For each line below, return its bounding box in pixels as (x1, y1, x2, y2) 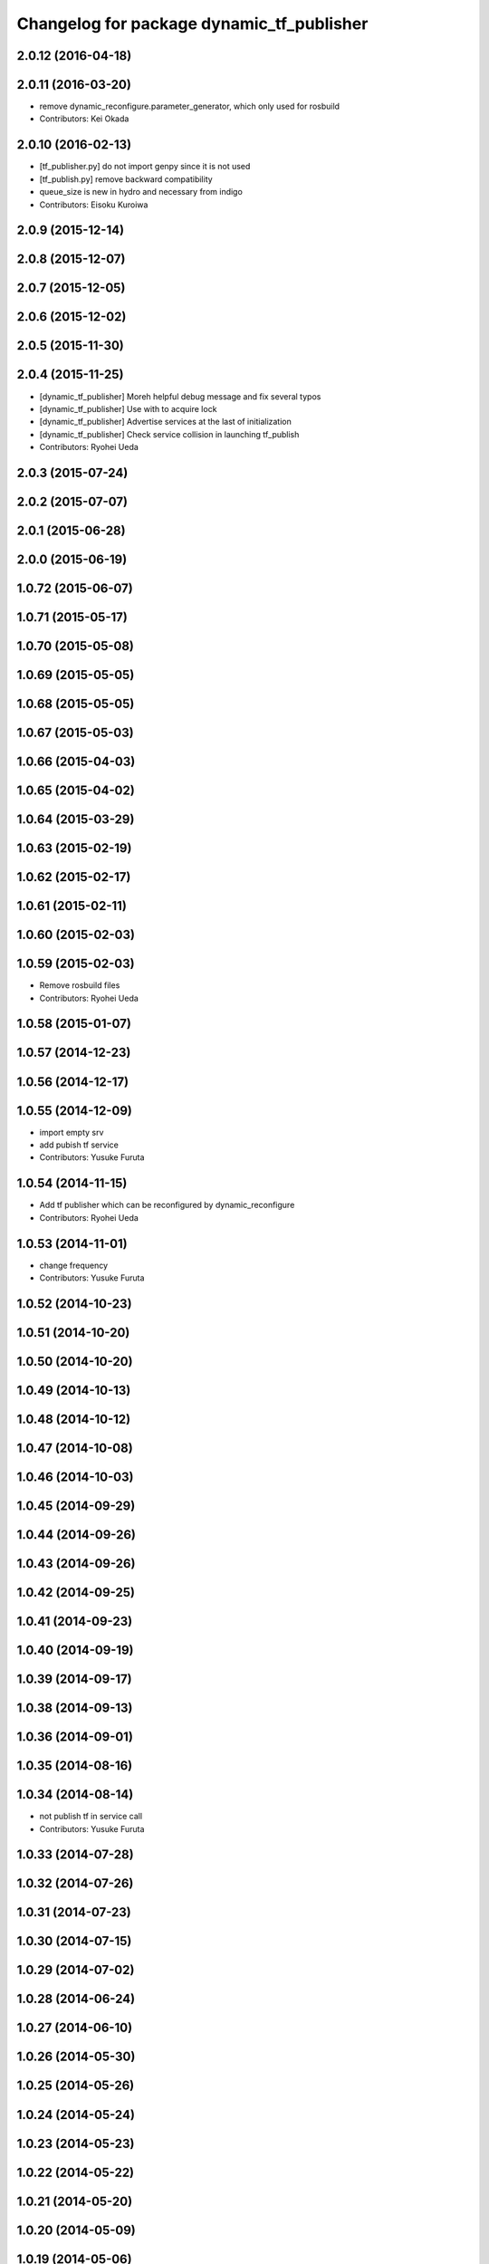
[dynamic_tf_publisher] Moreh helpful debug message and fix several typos (39, 390, 321, 402)
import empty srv (39, 1127, 104, 1137)
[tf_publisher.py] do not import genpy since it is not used (39, 161, 251, 172)
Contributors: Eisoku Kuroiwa (39, 199, 149, 210)
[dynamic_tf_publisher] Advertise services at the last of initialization (39, 417, 292, 427)
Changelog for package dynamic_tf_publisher (16, 14, 369, 34)
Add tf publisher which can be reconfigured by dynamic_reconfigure (39, 1200, 295, 1211)
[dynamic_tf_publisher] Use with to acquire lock (39, 403, 217, 414)
